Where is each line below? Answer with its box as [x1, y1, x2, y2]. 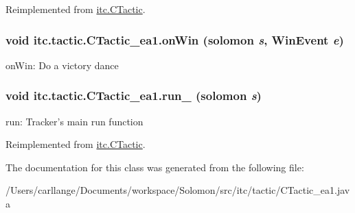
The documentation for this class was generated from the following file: [5, 160, 304, 174]
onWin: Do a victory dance [5, 58, 119, 72]
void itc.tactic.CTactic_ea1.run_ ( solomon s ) [5, 87, 262, 104]
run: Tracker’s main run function [5, 114, 144, 128]
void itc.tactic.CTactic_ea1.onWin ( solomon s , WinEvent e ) [5, 31, 344, 48]
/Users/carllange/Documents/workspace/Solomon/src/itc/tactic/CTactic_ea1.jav [5, 183, 350, 197]
